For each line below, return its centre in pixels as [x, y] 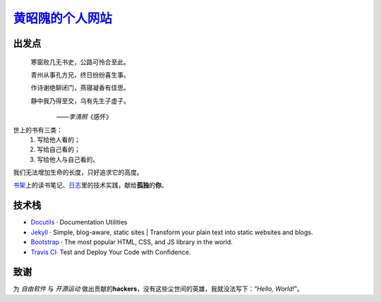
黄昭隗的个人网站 [63, 18]
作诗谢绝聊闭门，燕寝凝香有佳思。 [80, 87]
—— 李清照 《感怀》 [84, 117]
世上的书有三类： [38, 130]
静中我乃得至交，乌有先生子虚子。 [80, 101]
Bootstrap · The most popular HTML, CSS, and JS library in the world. [132, 242]
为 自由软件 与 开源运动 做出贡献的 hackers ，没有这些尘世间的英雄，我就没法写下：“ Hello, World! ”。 [158, 289]
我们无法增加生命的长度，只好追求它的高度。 [78, 172]
